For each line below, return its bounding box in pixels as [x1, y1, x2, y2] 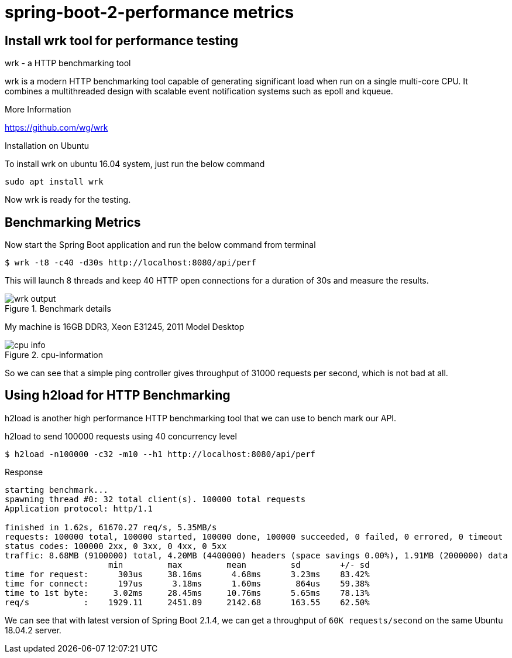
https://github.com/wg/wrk [5, 122, 108, 133]
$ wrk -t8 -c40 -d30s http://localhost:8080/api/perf [5, 258, 256, 268]
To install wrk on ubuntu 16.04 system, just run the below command [5, 159, 265, 169]
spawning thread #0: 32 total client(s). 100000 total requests [5, 494, 306, 504]
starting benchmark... [5, 485, 109, 495]
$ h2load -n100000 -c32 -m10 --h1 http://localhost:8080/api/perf [5, 449, 316, 459]
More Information [5, 104, 71, 115]
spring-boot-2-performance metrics [5, 2, 294, 22]
